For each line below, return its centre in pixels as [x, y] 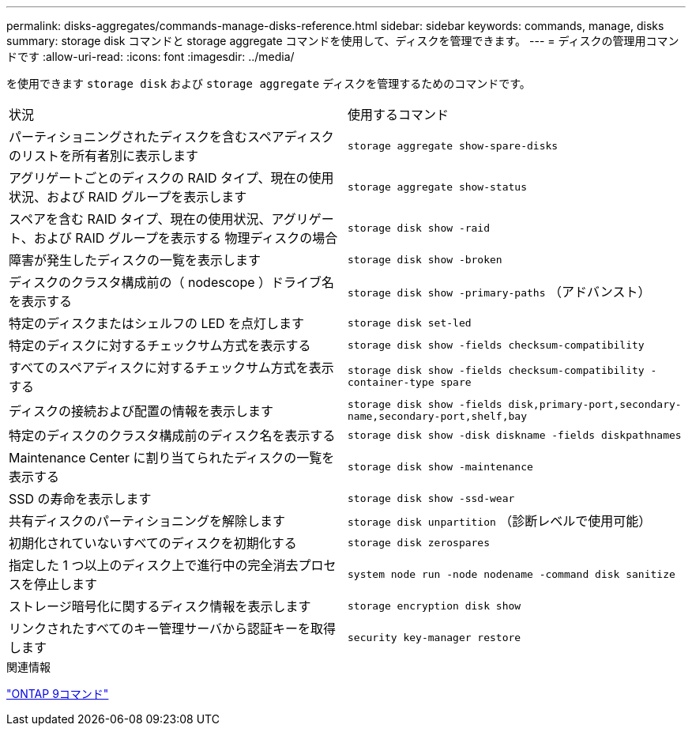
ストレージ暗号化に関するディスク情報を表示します [160, 606]
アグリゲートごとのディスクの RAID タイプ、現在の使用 [171, 178]
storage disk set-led [410, 323]
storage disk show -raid [419, 228]
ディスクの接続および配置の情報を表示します [141, 411]
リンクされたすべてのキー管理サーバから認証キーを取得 [173, 628]
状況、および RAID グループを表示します [128, 197]
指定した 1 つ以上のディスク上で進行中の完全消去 [154, 565]
